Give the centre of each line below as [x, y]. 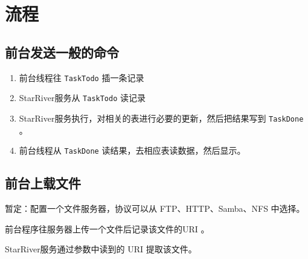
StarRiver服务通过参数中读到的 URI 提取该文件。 [101, 249]
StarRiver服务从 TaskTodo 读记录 [82, 98]
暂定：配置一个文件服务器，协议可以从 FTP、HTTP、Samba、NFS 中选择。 [155, 208]
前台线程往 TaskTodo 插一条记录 [82, 77]
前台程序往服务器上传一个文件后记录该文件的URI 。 [107, 228]
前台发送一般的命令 [62, 52]
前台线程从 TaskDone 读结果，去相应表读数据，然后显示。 [132, 150]
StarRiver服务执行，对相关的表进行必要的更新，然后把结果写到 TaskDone [161, 118]
